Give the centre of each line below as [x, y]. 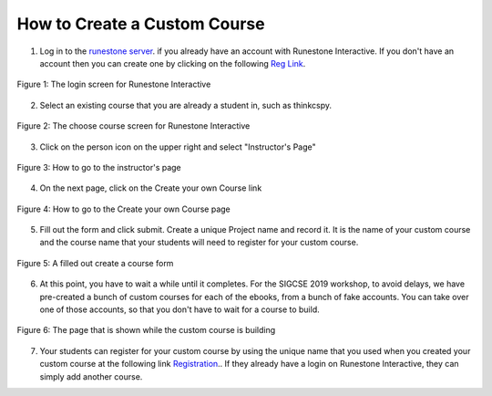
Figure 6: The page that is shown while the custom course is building [146, 330]
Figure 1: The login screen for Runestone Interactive [114, 84]
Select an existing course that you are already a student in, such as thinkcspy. [186, 105]
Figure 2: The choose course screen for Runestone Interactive [133, 126]
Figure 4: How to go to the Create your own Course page [124, 209]
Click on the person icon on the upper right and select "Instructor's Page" [178, 147]
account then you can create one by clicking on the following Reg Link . [173, 63]
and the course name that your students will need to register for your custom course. [199, 243]
